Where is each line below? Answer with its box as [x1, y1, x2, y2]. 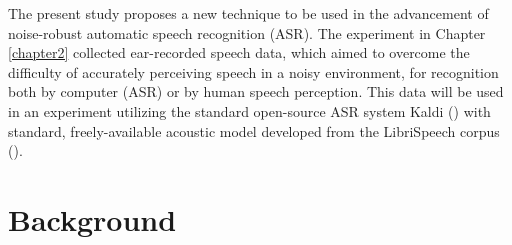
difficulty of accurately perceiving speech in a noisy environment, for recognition [8, 61, 499, 82]
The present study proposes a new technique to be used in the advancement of [8, 3, 489, 23]
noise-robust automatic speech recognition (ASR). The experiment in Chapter [8, 22, 486, 43]
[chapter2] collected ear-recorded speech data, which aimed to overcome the [8, 42, 470, 63]
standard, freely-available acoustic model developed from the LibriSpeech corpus [8, 120, 500, 141]
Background [8, 198, 177, 239]
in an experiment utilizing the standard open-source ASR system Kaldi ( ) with [8, 100, 491, 121]
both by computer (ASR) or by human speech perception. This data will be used [8, 81, 504, 102]
